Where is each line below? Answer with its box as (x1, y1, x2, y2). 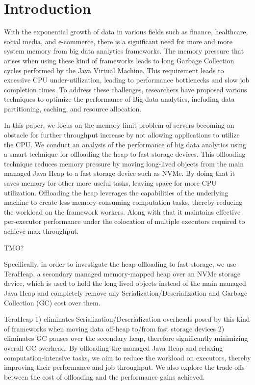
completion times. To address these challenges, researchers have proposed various (4, 84, 247, 94)
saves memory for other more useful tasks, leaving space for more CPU (4, 178, 217, 188)
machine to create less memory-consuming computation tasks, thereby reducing (4, 197, 243, 207)
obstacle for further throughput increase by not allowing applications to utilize (4, 130, 240, 140)
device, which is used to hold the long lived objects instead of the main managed (4, 278, 246, 288)
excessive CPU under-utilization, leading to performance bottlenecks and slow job (4, 75, 250, 85)
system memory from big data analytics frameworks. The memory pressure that (4, 46, 244, 56)
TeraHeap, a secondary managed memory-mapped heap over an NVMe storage (4, 268, 241, 278)
